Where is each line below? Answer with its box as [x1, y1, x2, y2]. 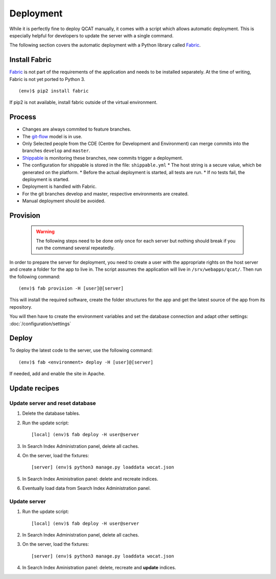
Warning [36, 228, 55, 234]
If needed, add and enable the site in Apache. [9, 371, 106, 377]
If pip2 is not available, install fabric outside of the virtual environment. [9, 99, 158, 105]
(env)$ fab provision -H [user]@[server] [18, 285, 124, 291]
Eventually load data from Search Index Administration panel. [22, 485, 151, 491]
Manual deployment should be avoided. [22, 198, 106, 204]
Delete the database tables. [22, 410, 80, 417]
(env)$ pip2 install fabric [18, 88, 89, 94]
